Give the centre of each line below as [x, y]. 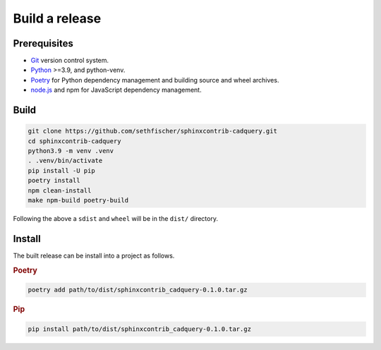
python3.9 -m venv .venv [71, 151]
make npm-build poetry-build [78, 200]
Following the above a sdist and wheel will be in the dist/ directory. [116, 218]
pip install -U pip [61, 170]
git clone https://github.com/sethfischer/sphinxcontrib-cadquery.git [153, 131]
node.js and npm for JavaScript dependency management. [116, 90]
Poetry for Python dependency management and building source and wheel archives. [155, 80]
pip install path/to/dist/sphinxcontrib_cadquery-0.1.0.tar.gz [140, 329]
